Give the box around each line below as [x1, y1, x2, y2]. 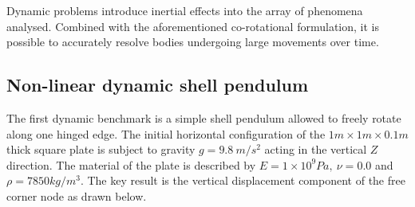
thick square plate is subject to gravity [6, 141, 196, 158]
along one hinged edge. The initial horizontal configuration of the [6, 125, 326, 142]
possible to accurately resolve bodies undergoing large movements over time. [6, 33, 379, 50]
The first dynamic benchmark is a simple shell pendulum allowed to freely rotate [6, 109, 401, 126]
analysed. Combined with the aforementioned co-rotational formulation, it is [6, 18, 379, 34]
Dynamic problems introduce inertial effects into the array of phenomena [6, 2, 363, 18]
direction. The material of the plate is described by [6, 156, 256, 173]
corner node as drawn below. [6, 187, 147, 204]
